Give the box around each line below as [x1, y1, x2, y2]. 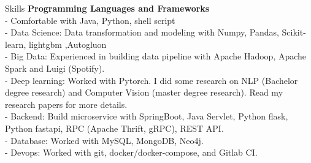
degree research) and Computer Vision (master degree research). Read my [5, 86, 283, 99]
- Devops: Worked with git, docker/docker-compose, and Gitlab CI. [5, 146, 258, 159]
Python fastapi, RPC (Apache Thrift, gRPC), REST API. [5, 121, 224, 134]
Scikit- [282, 26, 306, 39]
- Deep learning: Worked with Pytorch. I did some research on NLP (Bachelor [5, 74, 298, 86]
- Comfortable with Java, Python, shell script [5, 13, 175, 26]
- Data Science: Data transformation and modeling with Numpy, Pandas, [5, 26, 279, 39]
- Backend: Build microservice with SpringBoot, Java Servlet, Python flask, [5, 110, 288, 123]
